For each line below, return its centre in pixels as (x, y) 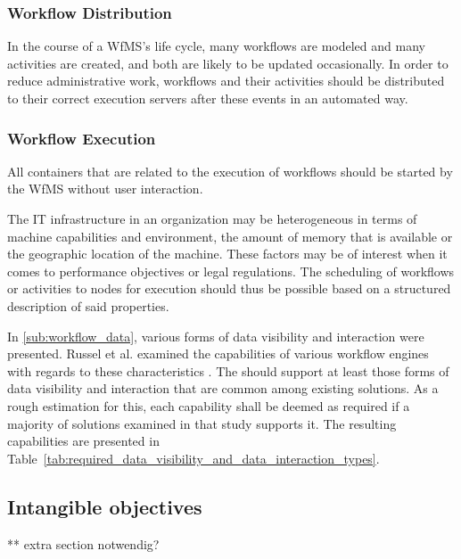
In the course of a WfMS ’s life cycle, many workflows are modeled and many (216, 46)
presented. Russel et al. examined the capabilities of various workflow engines (218, 353)
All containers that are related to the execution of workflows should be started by (230, 171)
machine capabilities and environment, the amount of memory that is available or (230, 236)
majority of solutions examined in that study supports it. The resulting (202, 423)
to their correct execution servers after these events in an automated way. (208, 98)
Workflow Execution (82, 138)
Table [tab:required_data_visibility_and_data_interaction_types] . (193, 458)
